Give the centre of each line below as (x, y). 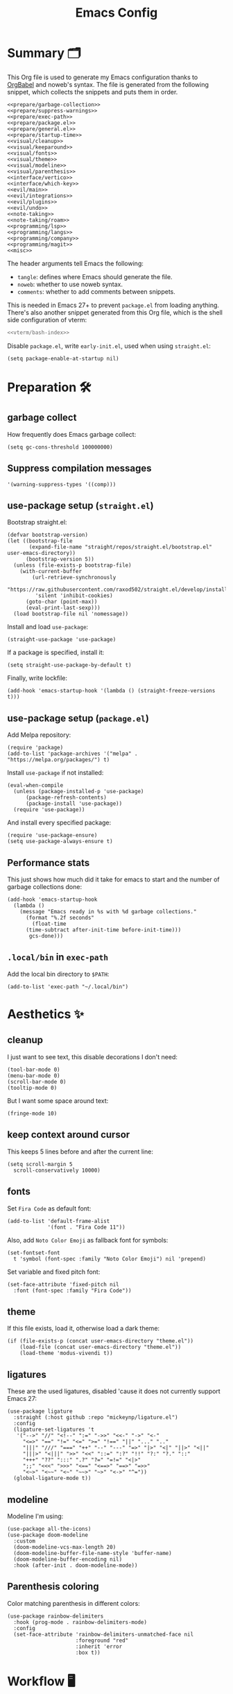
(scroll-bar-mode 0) (37, 1081)
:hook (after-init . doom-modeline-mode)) (76, 1565)
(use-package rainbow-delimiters (55, 1616)
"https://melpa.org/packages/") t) (59, 760)
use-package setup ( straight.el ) (80, 506)
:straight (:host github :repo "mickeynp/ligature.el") (96, 1418)
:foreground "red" (102, 1641)
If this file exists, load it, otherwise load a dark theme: (84, 1329)
